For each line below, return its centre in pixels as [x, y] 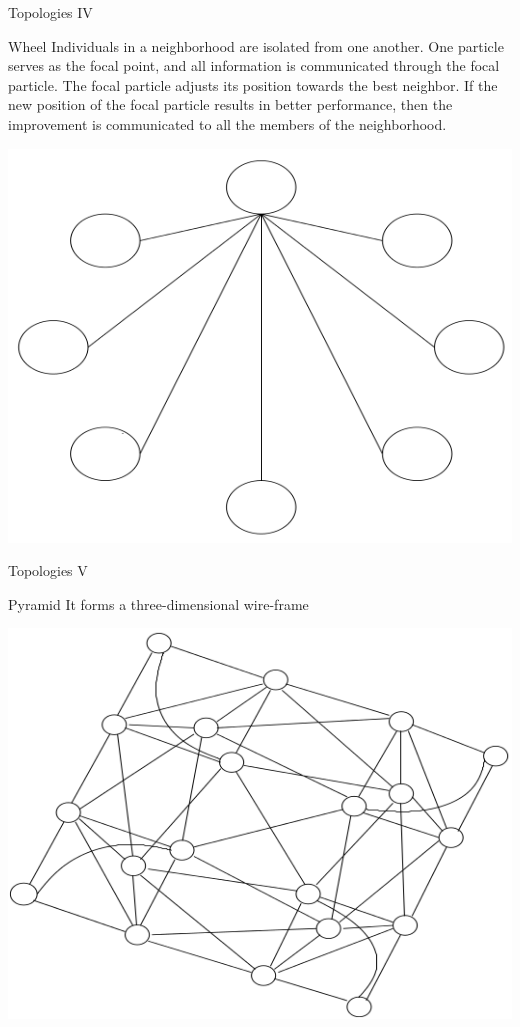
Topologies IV [50, 12]
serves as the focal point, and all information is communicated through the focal [254, 65]
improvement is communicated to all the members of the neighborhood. [227, 123]
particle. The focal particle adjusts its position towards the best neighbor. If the [253, 84]
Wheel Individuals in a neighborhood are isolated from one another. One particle [256, 45]
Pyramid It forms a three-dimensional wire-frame [158, 603]
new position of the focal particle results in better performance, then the [230, 104]
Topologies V [48, 570]
